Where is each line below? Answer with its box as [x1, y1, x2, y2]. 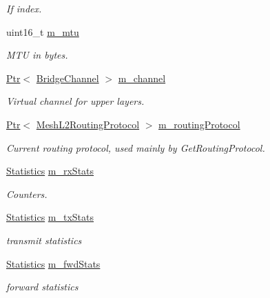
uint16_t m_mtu [6, 24, 79, 39]
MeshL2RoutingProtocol [36, 117, 140, 131]
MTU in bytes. [6, 48, 68, 62]
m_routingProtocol [158, 117, 240, 131]
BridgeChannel [36, 70, 99, 85]
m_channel [118, 70, 166, 85]
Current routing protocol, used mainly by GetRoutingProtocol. [6, 140, 265, 155]
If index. [6, 1, 42, 15]
